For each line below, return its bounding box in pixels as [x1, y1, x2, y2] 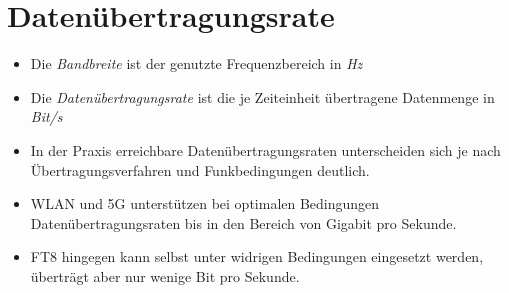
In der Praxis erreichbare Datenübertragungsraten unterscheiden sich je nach [30, 139, 501, 160]
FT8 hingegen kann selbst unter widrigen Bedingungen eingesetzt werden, [30, 246, 484, 267]
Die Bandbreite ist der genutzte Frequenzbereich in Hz [30, 53, 363, 74]
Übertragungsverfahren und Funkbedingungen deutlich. [30, 159, 370, 180]
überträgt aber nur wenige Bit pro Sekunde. [30, 265, 300, 286]
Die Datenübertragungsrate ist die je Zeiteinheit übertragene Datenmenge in [30, 86, 495, 107]
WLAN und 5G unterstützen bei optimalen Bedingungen [30, 193, 380, 214]
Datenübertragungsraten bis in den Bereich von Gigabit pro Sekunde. [30, 212, 457, 233]
